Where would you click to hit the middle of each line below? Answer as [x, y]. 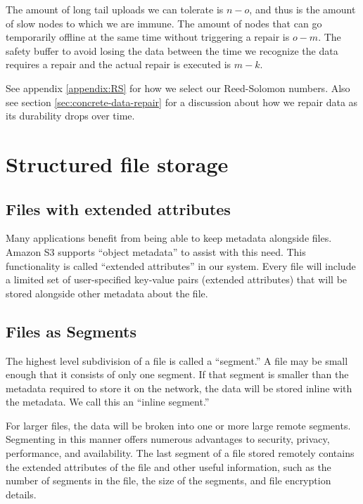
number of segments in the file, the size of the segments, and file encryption [168, 480]
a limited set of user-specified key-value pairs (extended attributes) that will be [177, 279]
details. [21, 494]
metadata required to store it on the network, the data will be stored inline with [179, 388]
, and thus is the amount [302, 9]
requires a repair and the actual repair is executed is [119, 64]
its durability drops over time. [70, 116]
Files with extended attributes [118, 208]
